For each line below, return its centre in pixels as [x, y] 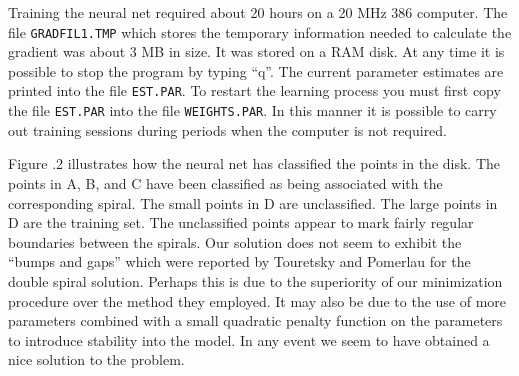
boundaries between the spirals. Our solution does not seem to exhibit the [235, 241]
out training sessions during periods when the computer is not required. [228, 129]
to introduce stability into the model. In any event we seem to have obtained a [249, 339]
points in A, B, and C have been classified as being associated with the [225, 182]
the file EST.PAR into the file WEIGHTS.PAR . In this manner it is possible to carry [252, 110]
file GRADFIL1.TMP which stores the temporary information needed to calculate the [260, 31]
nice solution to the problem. [96, 359]
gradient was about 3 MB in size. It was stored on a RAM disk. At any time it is [256, 51]
